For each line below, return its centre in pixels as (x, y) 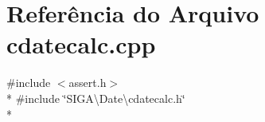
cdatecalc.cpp (81, 44)
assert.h (88, 83)
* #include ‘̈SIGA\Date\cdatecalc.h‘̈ (96, 98)
